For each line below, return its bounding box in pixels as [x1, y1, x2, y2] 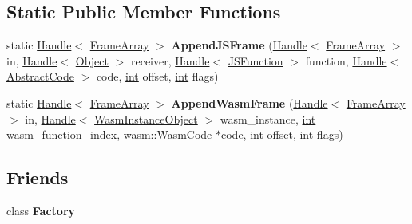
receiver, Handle [130, 52, 210, 69]
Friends [6, 165, 69, 190]
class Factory [6, 202, 76, 218]
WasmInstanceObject [94, 110, 198, 127]
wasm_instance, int [220, 110, 316, 127]
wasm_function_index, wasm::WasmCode [6, 126, 212, 143]
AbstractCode [6, 68, 74, 84]
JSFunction [228, 52, 283, 69]
